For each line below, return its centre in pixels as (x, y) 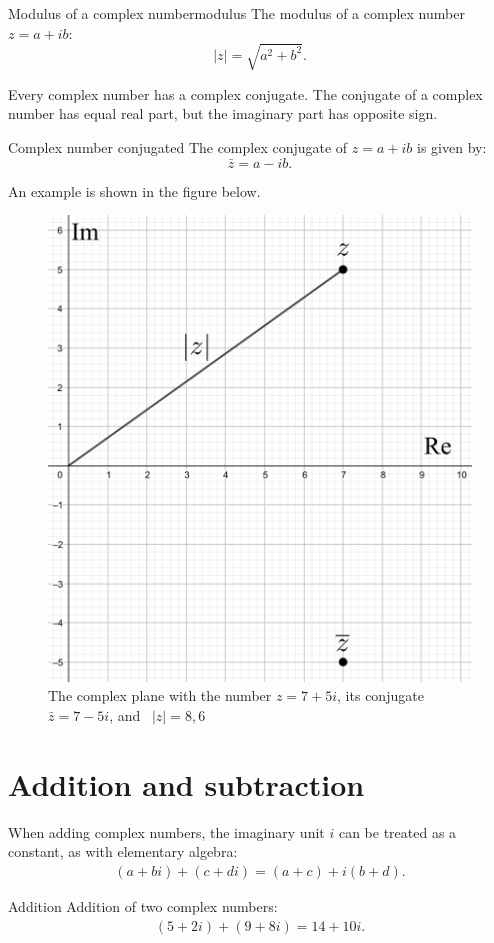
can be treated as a (397, 831)
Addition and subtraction (186, 783)
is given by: (452, 146)
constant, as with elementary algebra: (123, 851)
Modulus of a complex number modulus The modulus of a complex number (236, 13)
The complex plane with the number (160, 695)
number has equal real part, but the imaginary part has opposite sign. (223, 113)
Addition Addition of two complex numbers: (143, 906)
